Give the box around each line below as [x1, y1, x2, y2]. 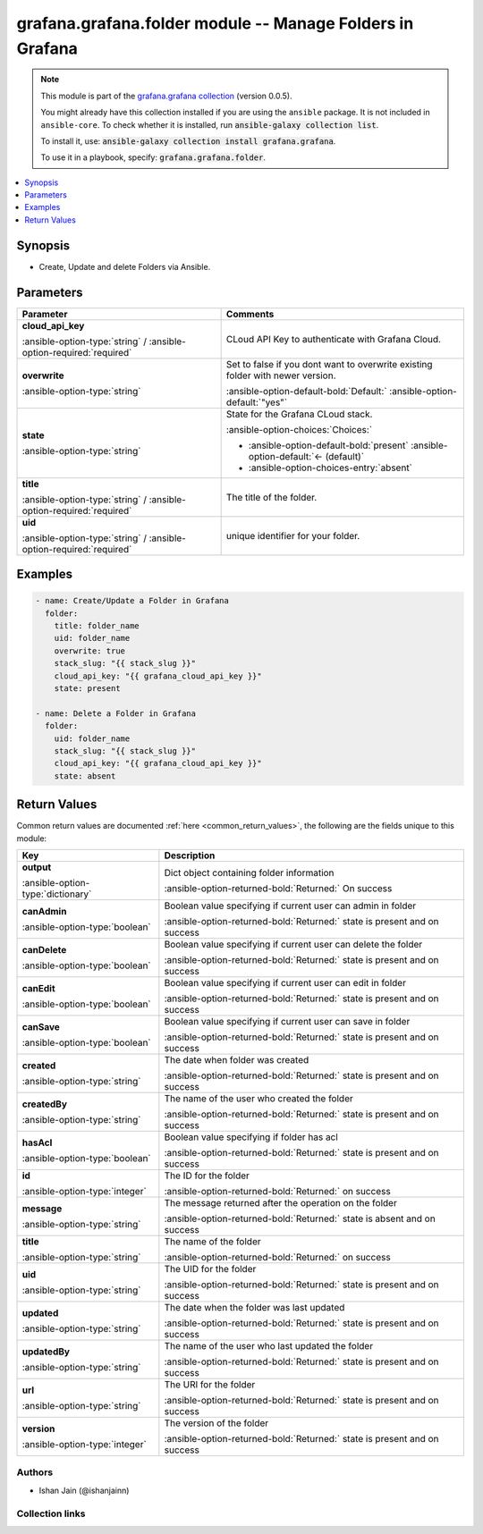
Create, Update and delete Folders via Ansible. [38, 261, 211, 272]
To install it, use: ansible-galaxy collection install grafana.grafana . [40, 135, 336, 147]
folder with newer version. [225, 369, 336, 382]
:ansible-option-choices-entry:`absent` [248, 461, 413, 474]
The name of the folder [164, 1235, 261, 1248]
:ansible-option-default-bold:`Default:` [225, 384, 388, 397]
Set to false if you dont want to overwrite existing [225, 358, 433, 370]
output [21, 861, 52, 873]
